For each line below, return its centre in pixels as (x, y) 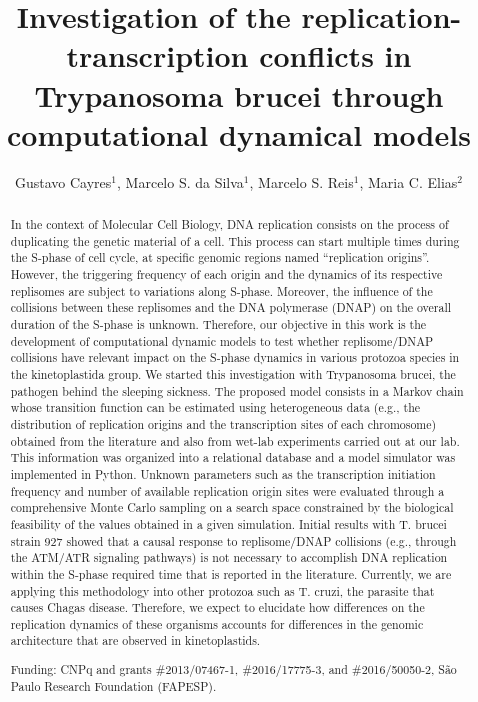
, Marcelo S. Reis (301, 181)
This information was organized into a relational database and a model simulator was (233, 457)
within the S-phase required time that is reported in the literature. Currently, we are (231, 573)
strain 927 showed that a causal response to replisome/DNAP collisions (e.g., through (233, 540)
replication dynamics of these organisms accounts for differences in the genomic (217, 623)
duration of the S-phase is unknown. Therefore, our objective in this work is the (218, 324)
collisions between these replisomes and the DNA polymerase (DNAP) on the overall (231, 307)
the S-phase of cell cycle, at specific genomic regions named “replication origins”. (220, 257)
